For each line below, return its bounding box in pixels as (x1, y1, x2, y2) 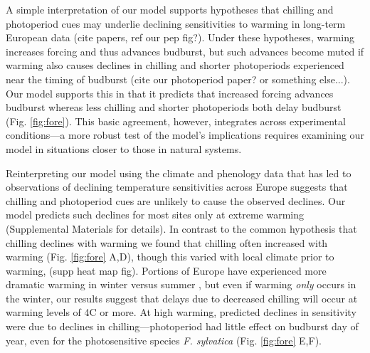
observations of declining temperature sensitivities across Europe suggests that (6, 179, 348, 194)
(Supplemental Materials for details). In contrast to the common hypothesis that (6, 221, 357, 236)
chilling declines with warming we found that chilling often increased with (6, 235, 328, 250)
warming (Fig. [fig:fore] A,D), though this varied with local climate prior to (6, 249, 334, 264)
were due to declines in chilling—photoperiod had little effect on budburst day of (6, 319, 359, 334)
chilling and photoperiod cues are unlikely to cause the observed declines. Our (6, 193, 346, 208)
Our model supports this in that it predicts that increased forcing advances (6, 85, 334, 100)
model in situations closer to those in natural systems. (6, 141, 242, 156)
